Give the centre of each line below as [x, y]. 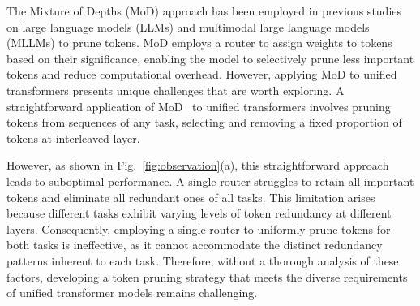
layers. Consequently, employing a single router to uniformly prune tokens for [199, 228]
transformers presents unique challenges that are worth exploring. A [176, 90]
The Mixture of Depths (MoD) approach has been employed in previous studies [204, 11]
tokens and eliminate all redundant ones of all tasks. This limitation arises [191, 197]
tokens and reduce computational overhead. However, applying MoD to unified [202, 74]
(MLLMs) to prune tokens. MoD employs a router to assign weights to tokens [199, 43]
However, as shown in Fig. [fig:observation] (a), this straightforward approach [198, 165]
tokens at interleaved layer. [73, 138]
